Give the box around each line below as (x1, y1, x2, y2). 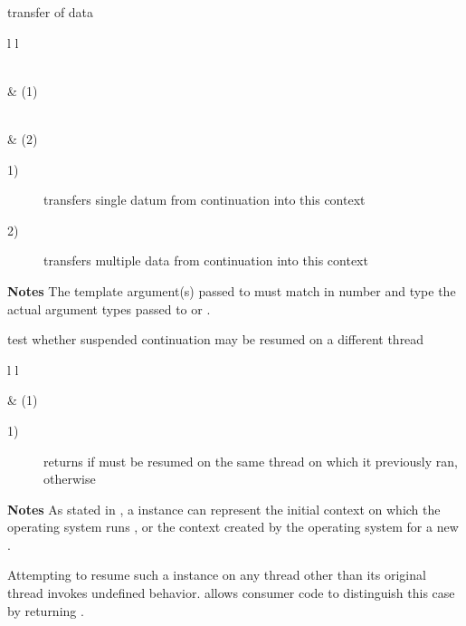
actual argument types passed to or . (7, 299, 211, 318)
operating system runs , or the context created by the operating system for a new (7, 517, 459, 536)
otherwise (43, 469, 96, 488)
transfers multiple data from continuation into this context (43, 251, 368, 270)
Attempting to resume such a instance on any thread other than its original (7, 565, 426, 584)
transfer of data (7, 3, 94, 21)
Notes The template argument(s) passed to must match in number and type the (7, 281, 456, 300)
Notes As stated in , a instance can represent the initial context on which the (7, 499, 441, 518)
